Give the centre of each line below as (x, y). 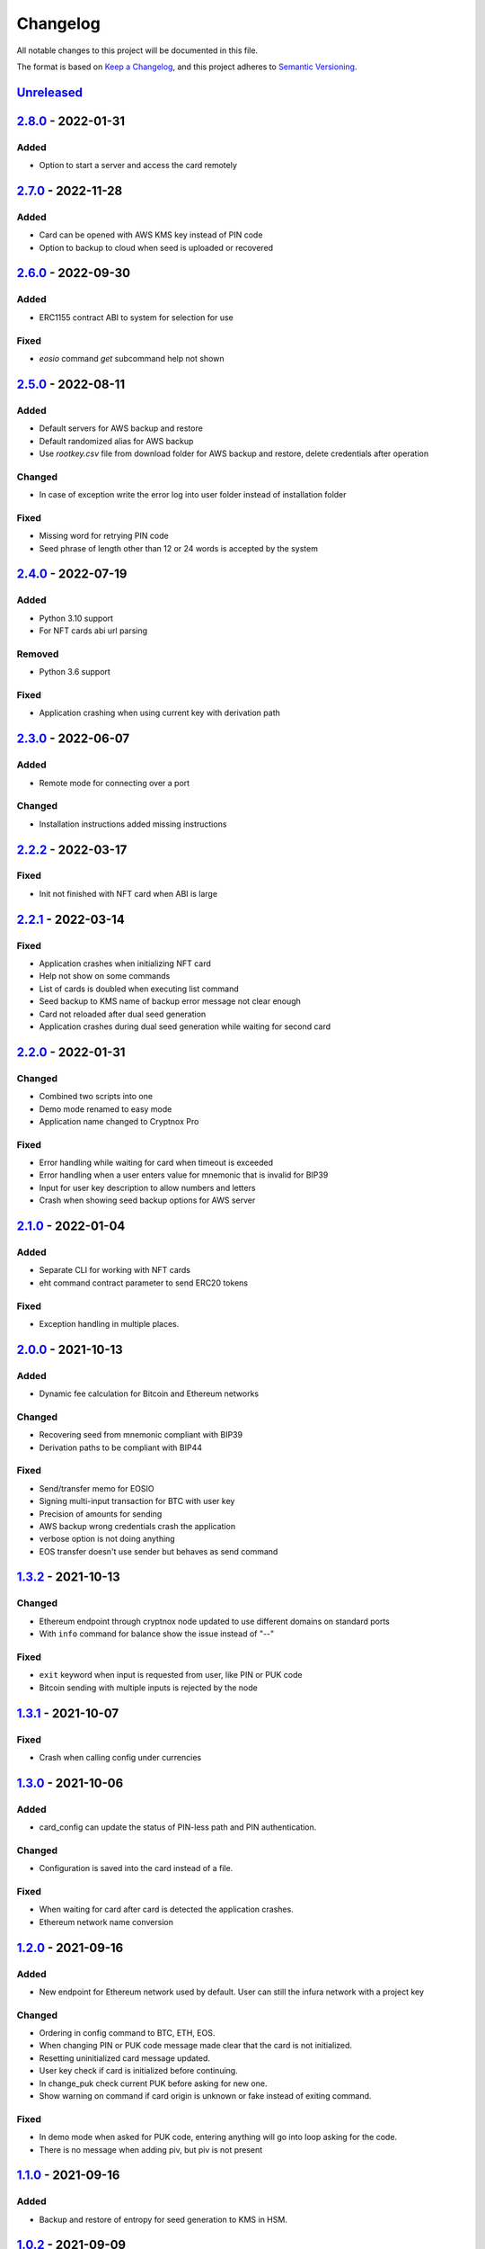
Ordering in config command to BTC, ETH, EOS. (127, 2033)
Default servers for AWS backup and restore (121, 428)
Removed (38, 654)
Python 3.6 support (75, 672)
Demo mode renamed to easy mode (106, 1109)
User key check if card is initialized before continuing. (138, 2071)
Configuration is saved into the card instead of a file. (136, 1868)
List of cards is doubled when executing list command (139, 989)
